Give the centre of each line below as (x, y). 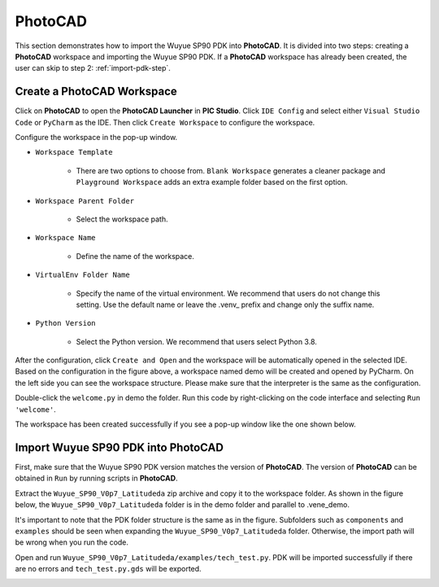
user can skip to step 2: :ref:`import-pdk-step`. (93, 68)
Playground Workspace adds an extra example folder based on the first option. (212, 182)
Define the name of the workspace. (135, 256)
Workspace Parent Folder (85, 201)
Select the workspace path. (122, 219)
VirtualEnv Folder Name (83, 275)
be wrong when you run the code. (72, 542)
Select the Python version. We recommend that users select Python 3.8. (196, 341)
